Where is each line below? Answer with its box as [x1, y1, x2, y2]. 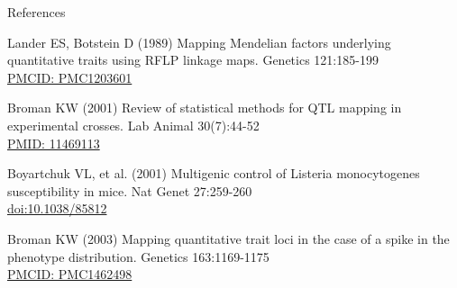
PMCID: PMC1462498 [7, 265, 133, 283]
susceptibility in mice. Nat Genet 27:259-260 [7, 181, 252, 200]
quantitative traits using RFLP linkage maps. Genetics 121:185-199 [7, 50, 379, 69]
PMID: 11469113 [7, 133, 100, 152]
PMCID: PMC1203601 [7, 67, 133, 86]
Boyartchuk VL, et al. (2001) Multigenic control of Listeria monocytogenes [7, 164, 420, 183]
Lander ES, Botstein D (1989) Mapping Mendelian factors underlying [7, 32, 391, 51]
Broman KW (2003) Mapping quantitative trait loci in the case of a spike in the [7, 229, 450, 247]
